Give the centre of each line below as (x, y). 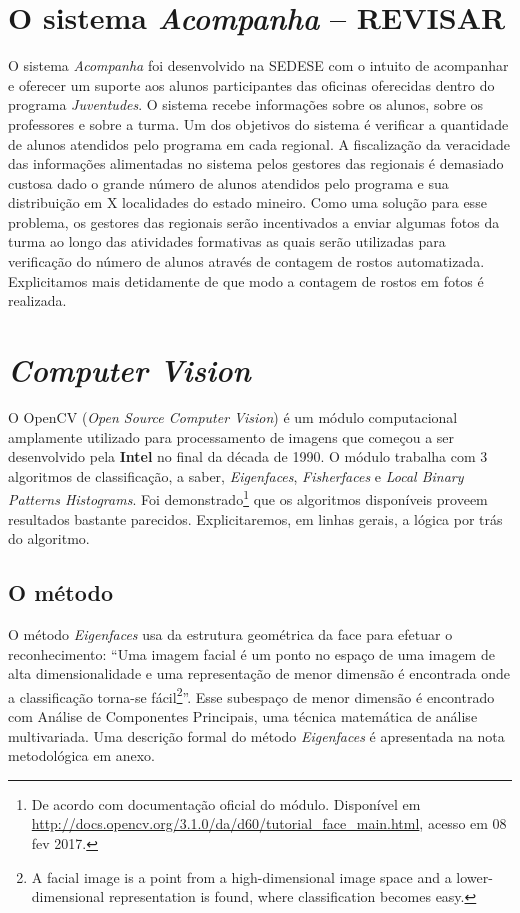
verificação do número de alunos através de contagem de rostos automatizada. (246, 261)
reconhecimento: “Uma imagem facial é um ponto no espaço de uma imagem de (251, 653)
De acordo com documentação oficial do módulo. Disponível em (226, 803)
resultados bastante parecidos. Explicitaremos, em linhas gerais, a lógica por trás (255, 518)
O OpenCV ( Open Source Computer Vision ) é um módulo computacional (233, 416)
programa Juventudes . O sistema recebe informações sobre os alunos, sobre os (246, 104)
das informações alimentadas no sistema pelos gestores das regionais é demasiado (256, 163)
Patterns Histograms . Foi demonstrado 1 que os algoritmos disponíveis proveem (248, 497)
